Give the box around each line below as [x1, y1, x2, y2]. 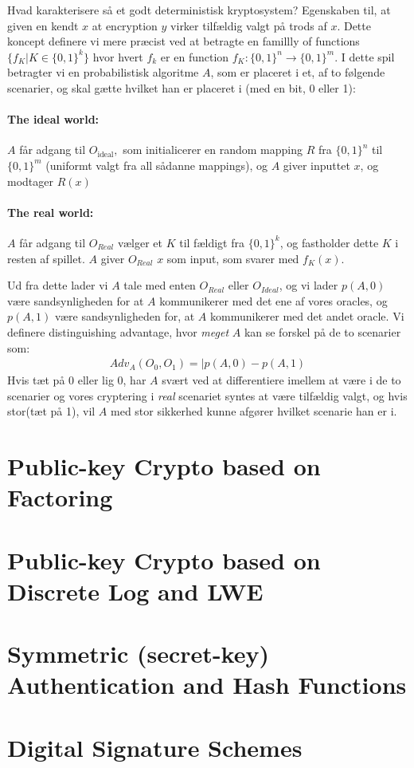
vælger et [117, 234, 163, 250]
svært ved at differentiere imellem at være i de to [162, 372, 401, 388]
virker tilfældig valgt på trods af [170, 17, 327, 33]
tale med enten [123, 277, 196, 293]
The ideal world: [7, 111, 100, 128]
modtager [7, 172, 53, 189]
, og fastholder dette [279, 234, 379, 250]
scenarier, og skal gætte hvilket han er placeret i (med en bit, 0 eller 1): [7, 79, 356, 96]
